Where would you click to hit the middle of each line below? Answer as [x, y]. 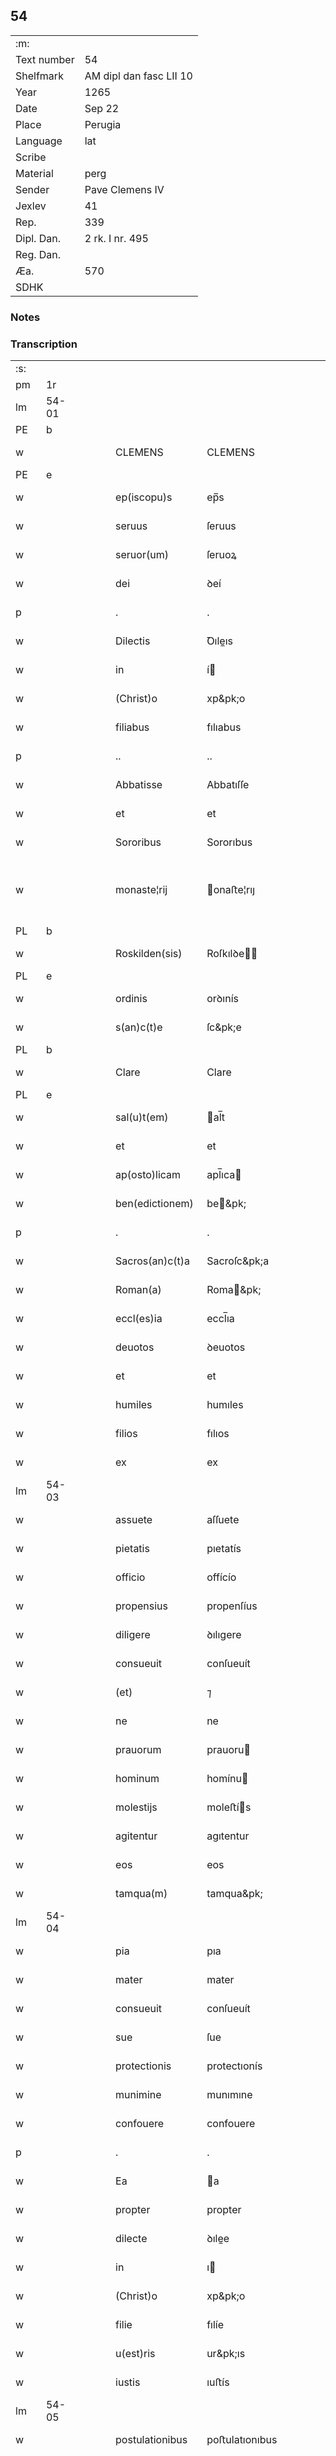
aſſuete [223, 1520]
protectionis [143, 2066]
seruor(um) [142, 555]
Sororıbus [229, 842]
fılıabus [224, 727]
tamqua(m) [141, 1894]
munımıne [229, 2095]
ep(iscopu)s [144, 497]
